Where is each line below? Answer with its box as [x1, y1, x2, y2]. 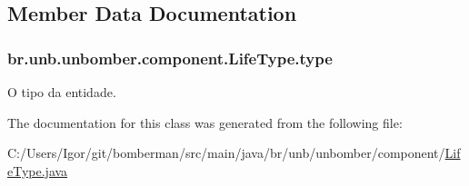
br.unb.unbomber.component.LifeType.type [7, 46, 333, 69]
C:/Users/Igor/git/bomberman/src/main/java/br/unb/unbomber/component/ [7, 143, 445, 162]
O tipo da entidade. [7, 83, 116, 101]
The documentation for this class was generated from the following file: [7, 113, 403, 132]
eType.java [7, 161, 68, 180]
